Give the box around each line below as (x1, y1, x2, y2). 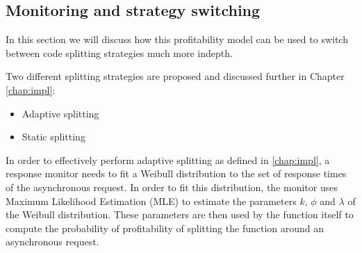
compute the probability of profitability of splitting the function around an (6, 220, 324, 235)
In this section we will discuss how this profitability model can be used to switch (6, 32, 348, 47)
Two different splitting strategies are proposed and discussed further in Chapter (6, 69, 345, 83)
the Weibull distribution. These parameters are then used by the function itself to (6, 207, 354, 222)
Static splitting (22, 129, 85, 144)
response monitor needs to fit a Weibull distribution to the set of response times (6, 166, 347, 181)
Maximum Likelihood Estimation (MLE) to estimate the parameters (6, 193, 297, 208)
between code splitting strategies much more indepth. (6, 45, 233, 60)
